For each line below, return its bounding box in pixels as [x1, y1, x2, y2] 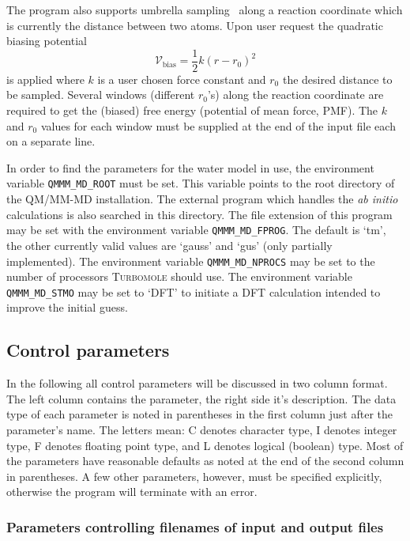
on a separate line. [6, 133, 96, 149]
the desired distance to [282, 70, 393, 87]
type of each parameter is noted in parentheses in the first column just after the [6, 406, 393, 422]
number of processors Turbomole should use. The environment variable [6, 268, 352, 285]
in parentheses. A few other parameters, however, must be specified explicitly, [6, 467, 382, 484]
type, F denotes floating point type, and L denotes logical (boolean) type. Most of [6, 437, 404, 453]
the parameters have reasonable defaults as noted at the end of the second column [6, 452, 404, 469]
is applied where [6, 70, 85, 87]
